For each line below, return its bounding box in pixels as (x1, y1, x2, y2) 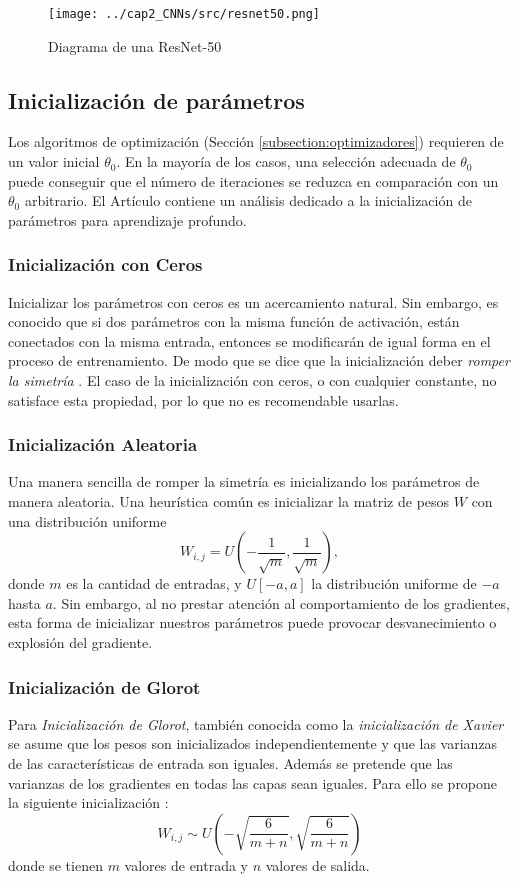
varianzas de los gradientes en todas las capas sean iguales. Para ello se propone (8, 772, 498, 793)
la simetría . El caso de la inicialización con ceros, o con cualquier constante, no (8, 370, 497, 391)
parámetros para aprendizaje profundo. (8, 209, 247, 230)
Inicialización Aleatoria (8, 432, 198, 457)
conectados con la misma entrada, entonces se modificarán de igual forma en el (8, 330, 491, 351)
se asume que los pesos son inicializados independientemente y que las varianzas (8, 733, 498, 754)
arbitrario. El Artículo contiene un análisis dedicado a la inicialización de (24, 190, 472, 211)
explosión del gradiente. (8, 631, 153, 652)
